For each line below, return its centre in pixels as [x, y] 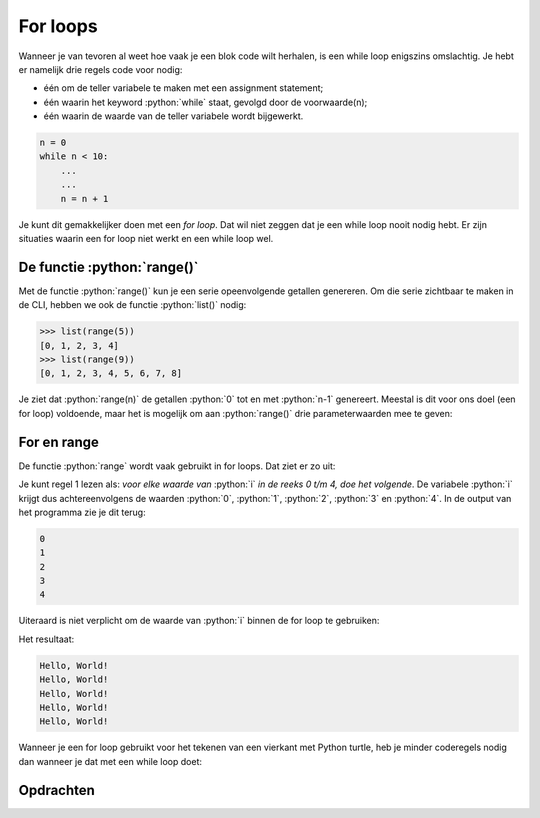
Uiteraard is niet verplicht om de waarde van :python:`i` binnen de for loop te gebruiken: [199, 621]
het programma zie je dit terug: [82, 512]
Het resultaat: [46, 639]
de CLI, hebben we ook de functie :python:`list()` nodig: [132, 305]
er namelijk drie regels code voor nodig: [100, 69]
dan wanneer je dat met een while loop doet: [110, 761]
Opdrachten [56, 790]
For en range [58, 441]
